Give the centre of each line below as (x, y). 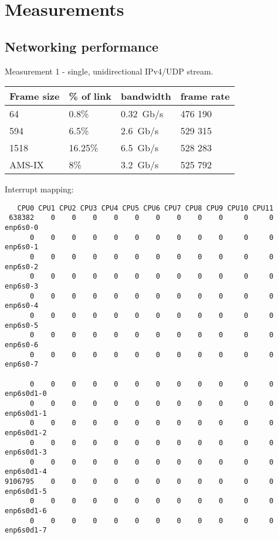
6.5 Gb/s (140, 148)
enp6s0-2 (22, 267)
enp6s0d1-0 (26, 394)
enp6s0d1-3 (26, 452)
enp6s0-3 (22, 287)
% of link (90, 96)
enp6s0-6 (22, 345)
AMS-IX (27, 165)
